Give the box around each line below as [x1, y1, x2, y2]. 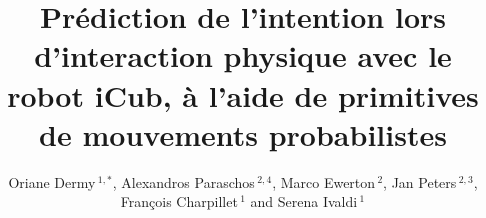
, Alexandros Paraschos [112, 171, 255, 192]
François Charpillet [120, 191, 238, 212]
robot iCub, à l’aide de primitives [7, 74, 479, 115]
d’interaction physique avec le [34, 35, 452, 76]
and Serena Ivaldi [250, 191, 358, 212]
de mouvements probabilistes [39, 113, 447, 154]
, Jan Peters [383, 171, 457, 192]
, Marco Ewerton [272, 171, 376, 192]
